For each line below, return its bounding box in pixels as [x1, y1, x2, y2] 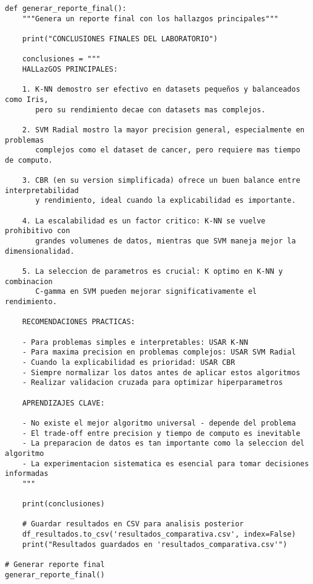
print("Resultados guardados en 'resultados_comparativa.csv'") [22, 540, 288, 549]
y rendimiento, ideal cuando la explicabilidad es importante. [35, 196, 296, 205]
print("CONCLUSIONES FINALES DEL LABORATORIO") [22, 34, 218, 43]
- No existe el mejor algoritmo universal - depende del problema [22, 418, 296, 427]
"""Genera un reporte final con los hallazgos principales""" [22, 14, 279, 23]
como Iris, [5, 95, 49, 104]
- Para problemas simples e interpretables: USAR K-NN [22, 338, 248, 347]
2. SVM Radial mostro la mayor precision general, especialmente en [22, 125, 305, 134]
